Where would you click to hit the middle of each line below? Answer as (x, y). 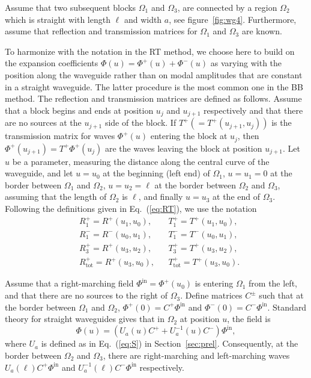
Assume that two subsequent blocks (71, 7)
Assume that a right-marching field (69, 283)
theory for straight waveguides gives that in (85, 319)
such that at (281, 295)
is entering (214, 283)
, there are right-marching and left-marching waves (196, 355)
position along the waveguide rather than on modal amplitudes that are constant (154, 74)
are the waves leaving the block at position (184, 148)
